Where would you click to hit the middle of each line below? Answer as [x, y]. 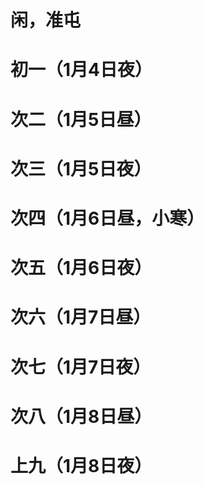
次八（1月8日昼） [81, 416]
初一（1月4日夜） [81, 70]
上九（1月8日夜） [81, 465]
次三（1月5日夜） [81, 168]
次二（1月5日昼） [81, 119]
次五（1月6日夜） [81, 268]
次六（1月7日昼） [81, 317]
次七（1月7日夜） [81, 367]
